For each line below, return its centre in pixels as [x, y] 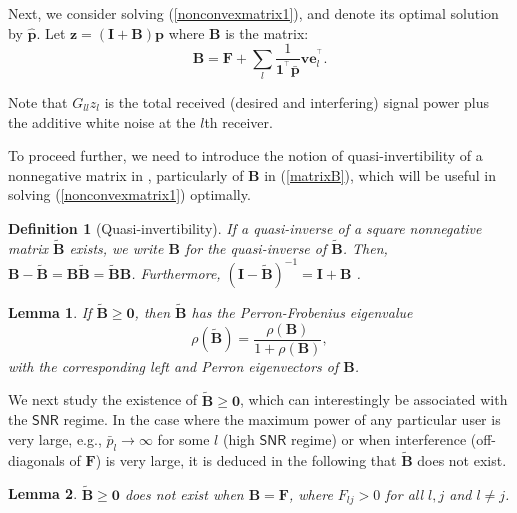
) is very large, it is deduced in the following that [246, 459]
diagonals [36, 459]
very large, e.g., [55, 438]
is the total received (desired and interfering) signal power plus [297, 101]
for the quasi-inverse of [255, 247]
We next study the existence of [103, 399]
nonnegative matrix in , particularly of [126, 174]
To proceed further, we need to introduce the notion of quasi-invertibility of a [245, 155]
